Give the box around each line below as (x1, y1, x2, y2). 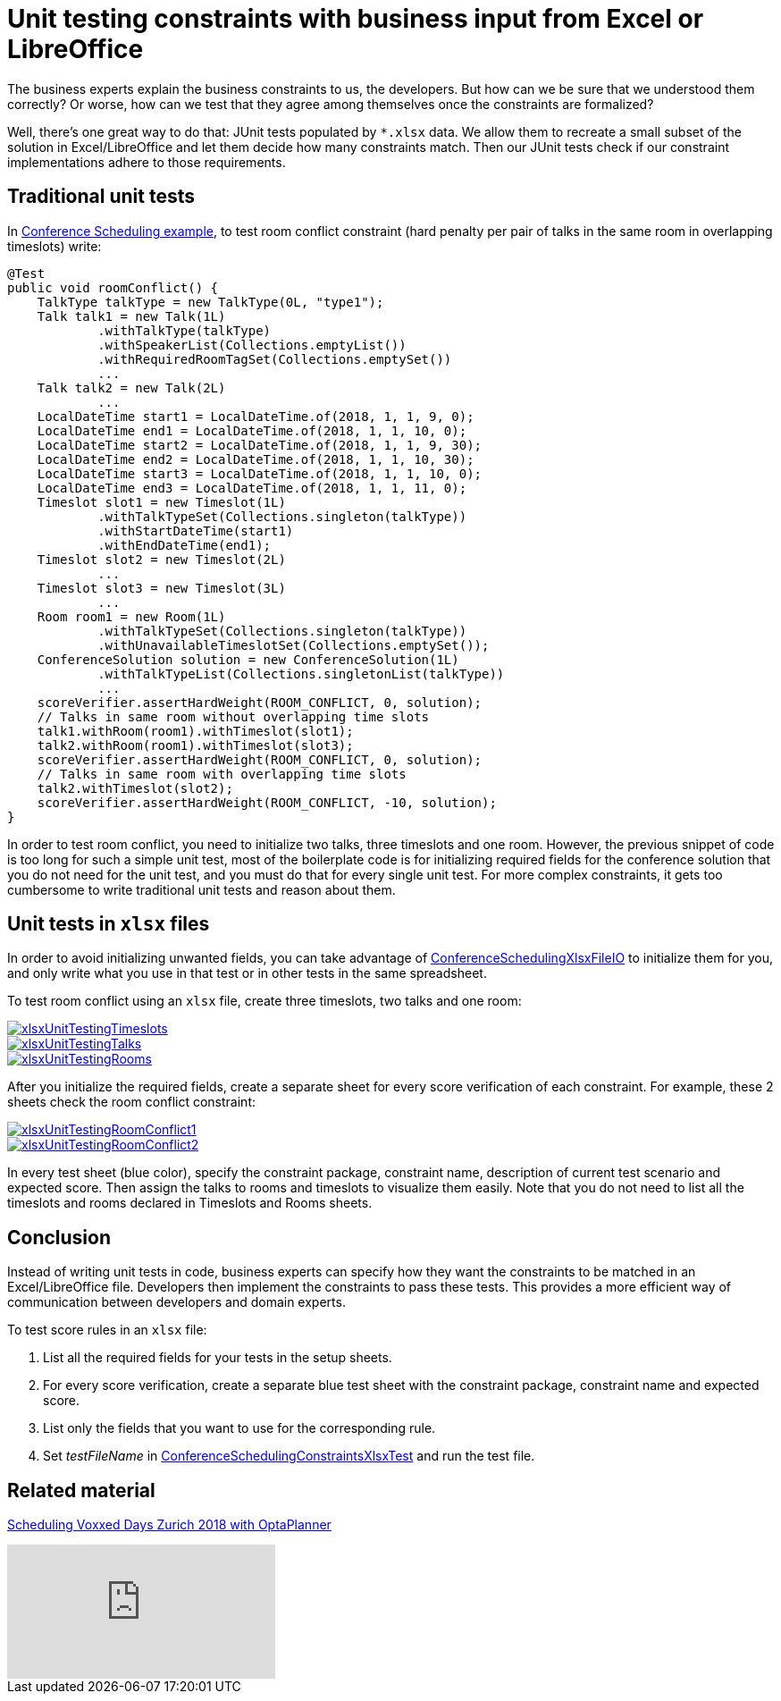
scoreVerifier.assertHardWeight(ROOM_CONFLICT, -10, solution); (37, 795, 497, 810)
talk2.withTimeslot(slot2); (37, 780, 233, 796)
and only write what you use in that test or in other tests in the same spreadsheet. (7, 965, 487, 981)
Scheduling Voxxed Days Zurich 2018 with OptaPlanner (7, 1517, 332, 1533)
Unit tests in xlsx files (7, 913, 210, 936)
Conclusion (7, 1225, 112, 1249)
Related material (7, 1478, 155, 1502)
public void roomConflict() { (7, 280, 219, 295)
